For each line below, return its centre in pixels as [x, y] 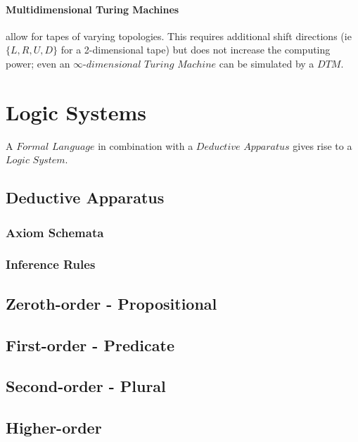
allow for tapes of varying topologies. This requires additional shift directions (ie [179, 36]
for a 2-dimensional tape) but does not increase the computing [196, 50]
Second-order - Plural [86, 386]
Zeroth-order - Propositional [111, 303]
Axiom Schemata [55, 232]
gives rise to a [322, 145]
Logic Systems [76, 112]
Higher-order [54, 428]
